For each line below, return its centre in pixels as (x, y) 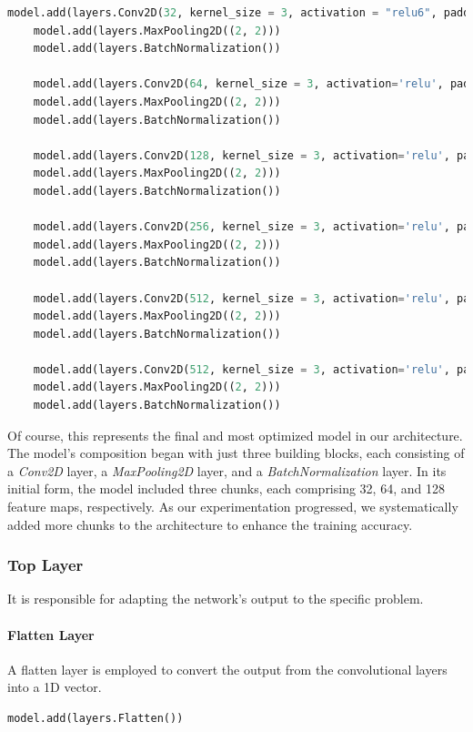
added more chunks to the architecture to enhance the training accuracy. (210, 524)
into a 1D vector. (55, 687)
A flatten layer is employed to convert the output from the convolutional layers (227, 669)
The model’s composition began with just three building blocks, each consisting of (236, 453)
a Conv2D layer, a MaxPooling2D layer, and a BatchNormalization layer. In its (227, 470)
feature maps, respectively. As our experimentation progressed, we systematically (233, 507)
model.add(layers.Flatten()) (96, 719)
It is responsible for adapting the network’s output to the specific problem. (216, 599)
